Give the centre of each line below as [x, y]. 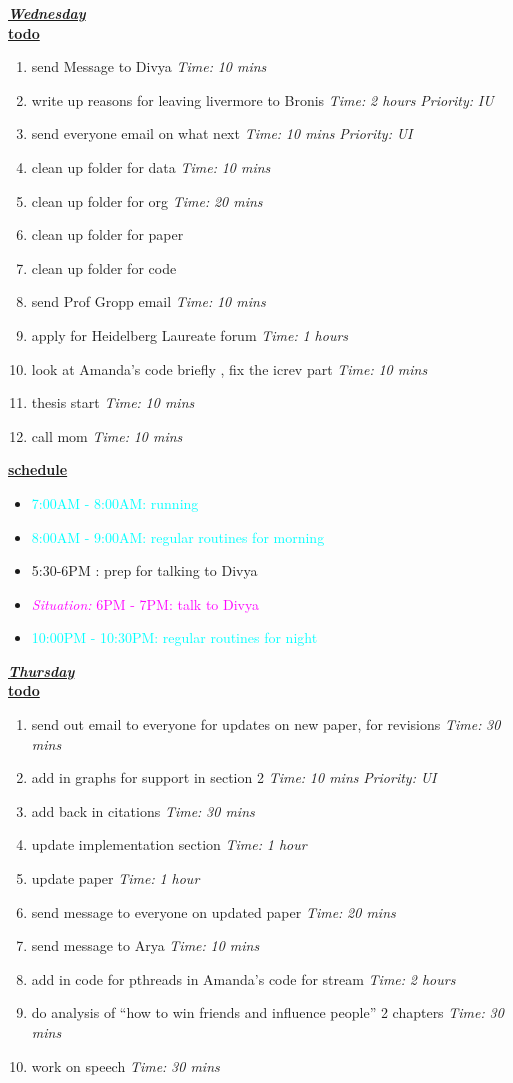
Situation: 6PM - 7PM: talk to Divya [145, 603]
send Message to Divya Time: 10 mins [149, 66]
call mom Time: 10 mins [107, 435]
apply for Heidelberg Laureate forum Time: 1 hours [190, 334]
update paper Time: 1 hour [115, 878]
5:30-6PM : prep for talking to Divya [144, 570]
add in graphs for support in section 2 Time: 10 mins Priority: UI [234, 777]
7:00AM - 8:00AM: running [115, 502]
